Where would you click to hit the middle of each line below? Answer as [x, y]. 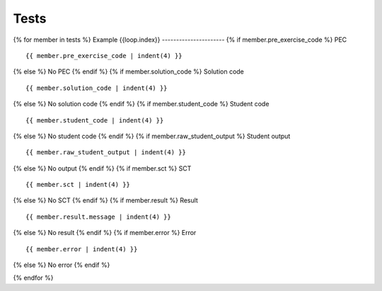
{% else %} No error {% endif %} [62, 265]
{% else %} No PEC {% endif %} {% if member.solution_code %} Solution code [128, 72]
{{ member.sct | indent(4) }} [78, 185]
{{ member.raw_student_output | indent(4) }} [106, 153]
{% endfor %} [33, 278]
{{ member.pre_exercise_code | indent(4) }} [104, 56]
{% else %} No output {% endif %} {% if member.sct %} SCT [102, 168]
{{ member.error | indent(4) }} [82, 249]
